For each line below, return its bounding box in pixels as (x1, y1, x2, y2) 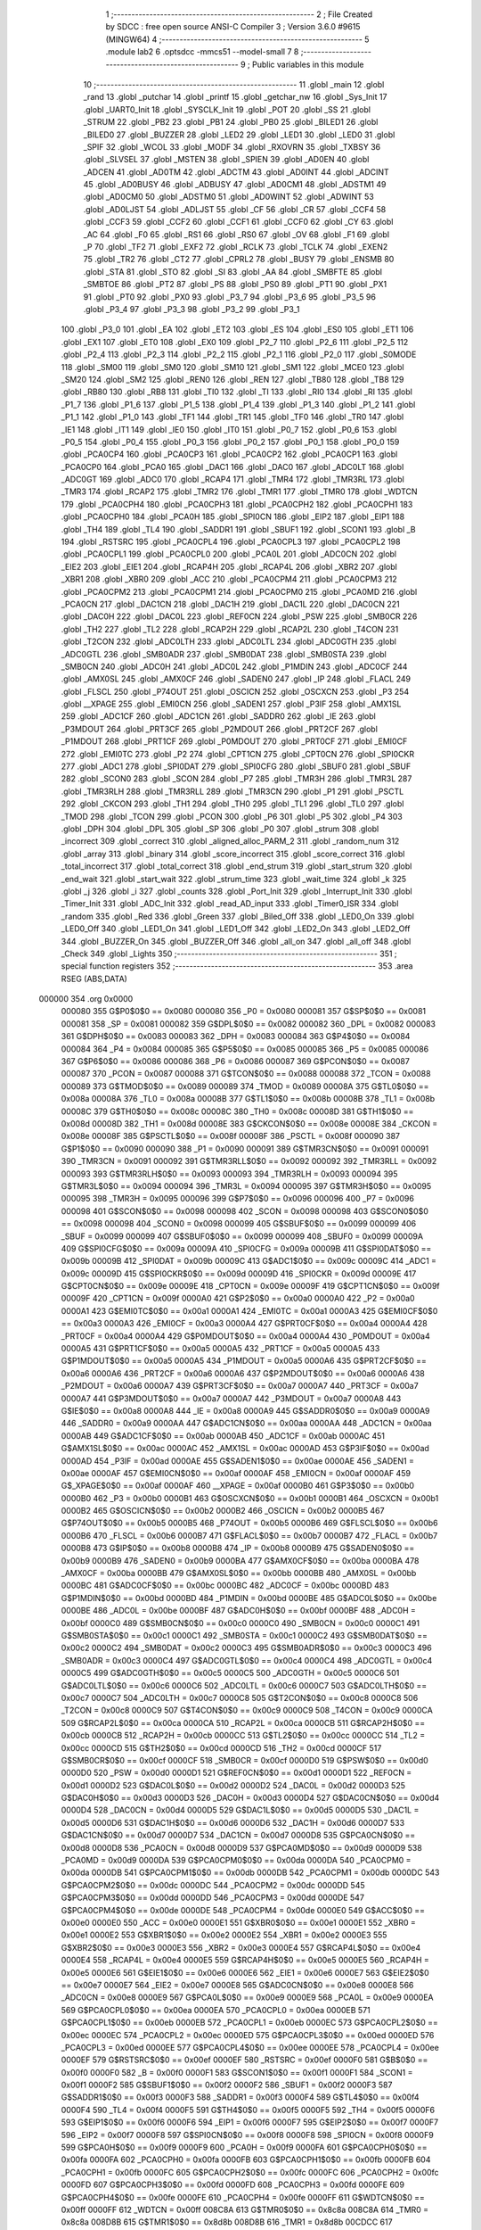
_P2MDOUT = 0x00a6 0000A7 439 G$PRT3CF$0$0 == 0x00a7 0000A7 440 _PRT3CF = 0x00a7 (61, 1381, 419, 1392)
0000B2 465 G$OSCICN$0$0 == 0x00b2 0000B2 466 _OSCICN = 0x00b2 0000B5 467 (61, 1506, 385, 1516)
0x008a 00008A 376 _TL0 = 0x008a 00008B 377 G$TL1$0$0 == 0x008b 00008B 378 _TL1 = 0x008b (61, 1094, 436, 1104)
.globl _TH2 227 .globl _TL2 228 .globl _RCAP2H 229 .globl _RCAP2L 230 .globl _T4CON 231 (61, 624, 399, 634)
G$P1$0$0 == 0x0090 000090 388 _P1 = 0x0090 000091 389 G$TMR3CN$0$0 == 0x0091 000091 (61, 1143, 429, 1154)
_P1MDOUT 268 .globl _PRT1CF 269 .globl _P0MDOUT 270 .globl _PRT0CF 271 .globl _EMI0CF (61, 736, 408, 747)
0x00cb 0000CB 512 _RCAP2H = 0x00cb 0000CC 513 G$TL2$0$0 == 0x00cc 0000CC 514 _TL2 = (61, 1730, 426, 1741)
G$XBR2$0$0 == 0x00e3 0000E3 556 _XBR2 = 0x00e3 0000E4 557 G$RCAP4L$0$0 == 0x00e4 (61, 1942, 421, 1953)
